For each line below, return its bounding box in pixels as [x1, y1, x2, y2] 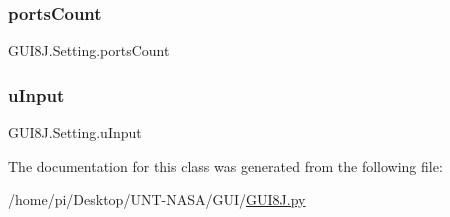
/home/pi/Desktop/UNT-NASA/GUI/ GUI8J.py [8, 189, 306, 210]
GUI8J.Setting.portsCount [8, 40, 170, 61]
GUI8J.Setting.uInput [8, 122, 142, 143]
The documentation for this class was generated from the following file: [8, 155, 443, 176]
